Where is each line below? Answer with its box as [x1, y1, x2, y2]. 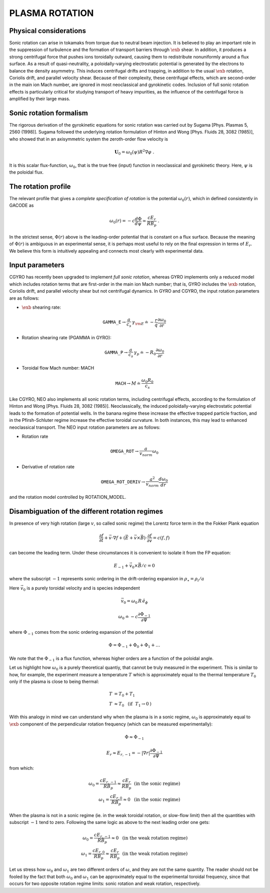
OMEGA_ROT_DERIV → [100, 479, 145, 485]
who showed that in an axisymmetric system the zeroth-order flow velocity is [9, 136, 168, 142]
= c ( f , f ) [152, 535, 170, 540]
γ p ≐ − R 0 [133, 350, 156, 357]
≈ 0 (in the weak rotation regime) [111, 835, 188, 840]
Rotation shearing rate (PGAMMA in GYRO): [21, 334, 112, 340]
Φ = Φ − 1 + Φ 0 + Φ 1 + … [108, 642, 160, 649]
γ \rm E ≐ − [131, 319, 154, 326]
